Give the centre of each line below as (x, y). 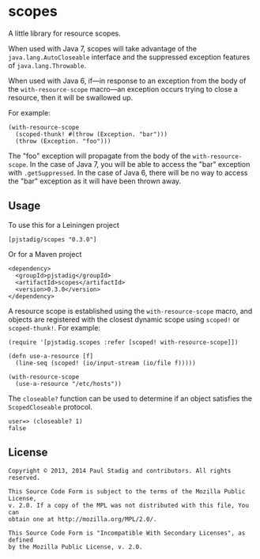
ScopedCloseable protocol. (50, 406)
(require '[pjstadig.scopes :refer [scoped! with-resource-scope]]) (123, 342)
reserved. (24, 478)
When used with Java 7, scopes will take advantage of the (103, 48)
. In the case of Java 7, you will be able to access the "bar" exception (138, 164)
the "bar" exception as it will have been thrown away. (95, 181)
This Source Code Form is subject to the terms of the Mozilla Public (127, 491)
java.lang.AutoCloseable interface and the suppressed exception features (129, 57)
